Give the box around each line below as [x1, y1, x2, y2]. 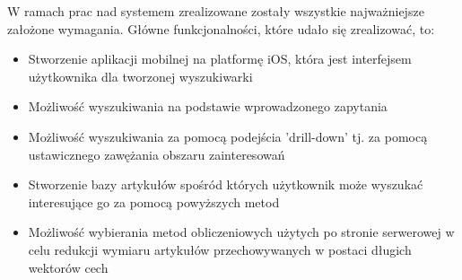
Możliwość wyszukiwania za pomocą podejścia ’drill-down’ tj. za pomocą [28, 127, 428, 145]
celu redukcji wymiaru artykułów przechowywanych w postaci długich [28, 240, 412, 258]
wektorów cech [28, 258, 109, 276]
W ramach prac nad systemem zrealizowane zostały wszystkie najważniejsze [7, 2, 424, 20]
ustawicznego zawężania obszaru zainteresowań [28, 144, 285, 163]
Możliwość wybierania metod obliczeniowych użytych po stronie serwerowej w [28, 223, 455, 241]
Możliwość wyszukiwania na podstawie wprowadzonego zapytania [28, 97, 388, 116]
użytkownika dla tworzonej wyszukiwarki [28, 66, 253, 85]
